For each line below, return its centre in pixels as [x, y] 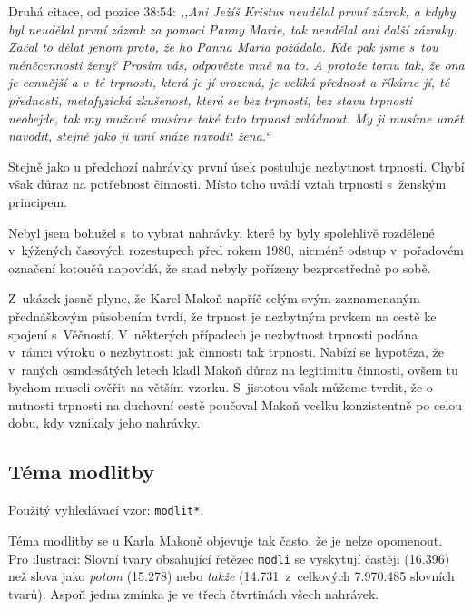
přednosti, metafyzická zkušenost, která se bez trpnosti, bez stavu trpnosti [211, 99]
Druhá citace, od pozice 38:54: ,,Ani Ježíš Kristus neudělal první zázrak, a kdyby [232, 11]
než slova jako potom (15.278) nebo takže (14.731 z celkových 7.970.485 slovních [231, 576]
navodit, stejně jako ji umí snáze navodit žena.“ [140, 136]
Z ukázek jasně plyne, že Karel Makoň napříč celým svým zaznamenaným [214, 298]
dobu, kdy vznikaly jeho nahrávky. [104, 423]
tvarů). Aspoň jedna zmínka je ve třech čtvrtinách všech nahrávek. [194, 593]
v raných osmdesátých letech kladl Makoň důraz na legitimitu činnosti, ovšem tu [233, 369]
